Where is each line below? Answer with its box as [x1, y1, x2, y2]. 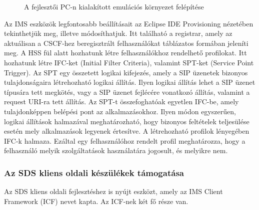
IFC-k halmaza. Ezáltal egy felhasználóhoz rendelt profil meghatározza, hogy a [4, 135, 245, 146]
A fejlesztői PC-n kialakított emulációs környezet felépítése [24, 1, 204, 11]
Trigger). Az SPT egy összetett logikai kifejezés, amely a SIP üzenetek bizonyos [4, 67, 248, 77]
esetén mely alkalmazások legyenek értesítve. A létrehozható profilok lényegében [4, 126, 249, 136]
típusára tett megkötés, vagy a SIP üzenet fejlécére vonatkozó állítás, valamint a [4, 86, 250, 97]
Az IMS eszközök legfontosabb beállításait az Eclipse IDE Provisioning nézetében [4, 18, 253, 28]
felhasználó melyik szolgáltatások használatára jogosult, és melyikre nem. [4, 145, 228, 156]
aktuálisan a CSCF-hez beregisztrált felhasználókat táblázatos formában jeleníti [4, 37, 248, 48]
